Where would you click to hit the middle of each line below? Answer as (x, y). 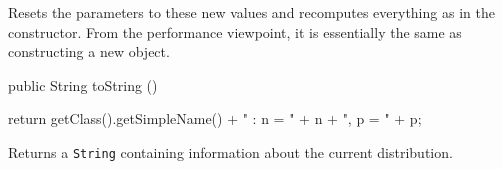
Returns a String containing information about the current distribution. (230, 151)
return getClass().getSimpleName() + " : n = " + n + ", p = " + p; (215, 118)
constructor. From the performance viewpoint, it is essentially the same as (235, 31)
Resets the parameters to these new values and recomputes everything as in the (251, 12)
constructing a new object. (89, 51)
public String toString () (83, 84)
